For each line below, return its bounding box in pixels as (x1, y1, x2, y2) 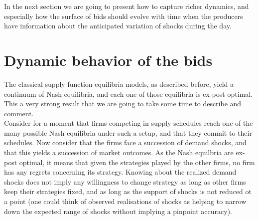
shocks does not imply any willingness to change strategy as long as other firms (4, 176, 246, 187)
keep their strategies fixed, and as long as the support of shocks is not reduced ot (4, 186, 252, 197)
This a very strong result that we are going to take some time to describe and (4, 98, 242, 109)
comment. (4, 108, 34, 118)
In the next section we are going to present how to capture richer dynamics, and (4, 1, 249, 11)
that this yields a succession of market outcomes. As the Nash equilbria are (4, 147, 234, 158)
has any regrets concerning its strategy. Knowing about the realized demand (4, 167, 237, 177)
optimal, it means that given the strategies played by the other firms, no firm (19, 157, 255, 167)
